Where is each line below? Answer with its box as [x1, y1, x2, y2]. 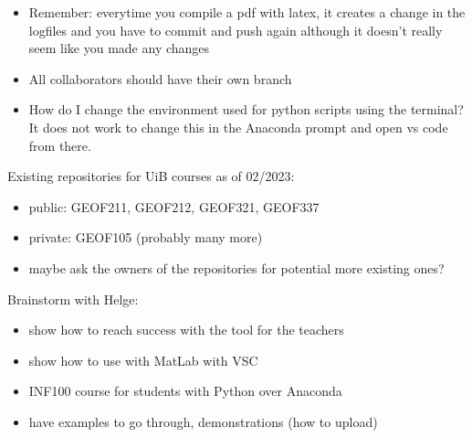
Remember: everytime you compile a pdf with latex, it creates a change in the [28, 3, 466, 21]
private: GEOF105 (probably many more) [28, 228, 263, 247]
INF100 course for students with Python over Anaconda [28, 381, 342, 401]
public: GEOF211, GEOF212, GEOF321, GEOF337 [28, 197, 320, 216]
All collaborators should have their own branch [28, 69, 292, 88]
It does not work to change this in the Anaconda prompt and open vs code [28, 117, 448, 136]
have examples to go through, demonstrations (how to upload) [28, 411, 378, 431]
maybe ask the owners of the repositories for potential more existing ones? [28, 258, 445, 277]
